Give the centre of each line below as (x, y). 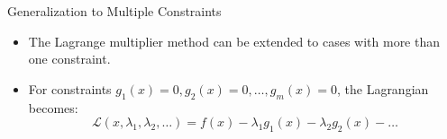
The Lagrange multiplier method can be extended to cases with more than (234, 41)
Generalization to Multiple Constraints (114, 11)
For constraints (70, 88)
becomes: (53, 107)
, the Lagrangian (383, 88)
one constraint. (69, 59)
